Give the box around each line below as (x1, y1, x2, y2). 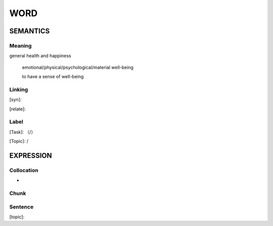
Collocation (9, 166, 38, 174)
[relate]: (9, 106, 26, 112)
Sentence (9, 203, 34, 210)
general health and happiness (9, 53, 72, 59)
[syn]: (9, 96, 22, 103)
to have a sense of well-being (22, 74, 84, 80)
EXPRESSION (9, 151, 52, 160)
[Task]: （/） (9, 129, 36, 135)
